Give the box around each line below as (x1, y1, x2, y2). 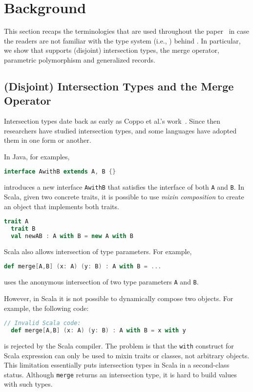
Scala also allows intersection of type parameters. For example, (4, 246, 192, 256)
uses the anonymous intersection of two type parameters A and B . (4, 277, 199, 287)
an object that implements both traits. (4, 201, 119, 211)
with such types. (4, 379, 53, 389)
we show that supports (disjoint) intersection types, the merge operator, (4, 45, 219, 55)
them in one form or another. (4, 135, 91, 145)
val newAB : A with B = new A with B (11, 232, 133, 240)
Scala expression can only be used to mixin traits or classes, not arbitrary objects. (4, 350, 250, 360)
